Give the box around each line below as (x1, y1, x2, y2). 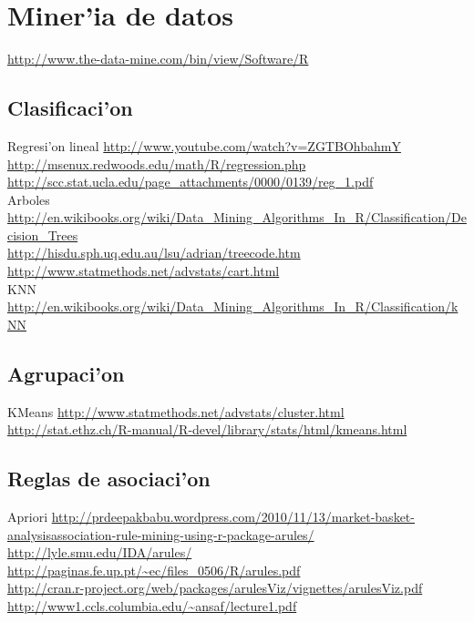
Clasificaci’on (7, 94, 133, 122)
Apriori (7, 507, 48, 526)
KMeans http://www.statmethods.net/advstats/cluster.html (7, 402, 345, 421)
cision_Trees (7, 225, 78, 244)
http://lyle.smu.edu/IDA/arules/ (7, 543, 192, 562)
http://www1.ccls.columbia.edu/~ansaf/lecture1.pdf (7, 597, 297, 616)
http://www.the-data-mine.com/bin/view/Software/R (7, 49, 309, 68)
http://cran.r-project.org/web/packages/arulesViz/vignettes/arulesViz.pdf (7, 578, 423, 597)
